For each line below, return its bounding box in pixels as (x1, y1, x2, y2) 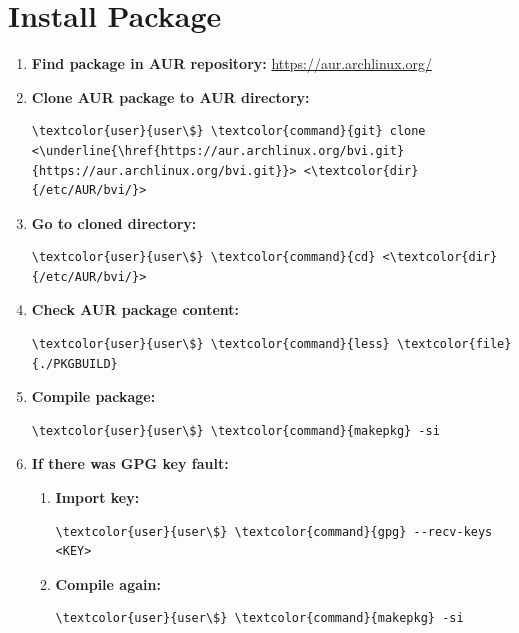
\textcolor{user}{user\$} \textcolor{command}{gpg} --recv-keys (55, 524, 493, 539)
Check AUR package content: (31, 299, 240, 320)
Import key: (55, 487, 140, 508)
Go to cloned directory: (31, 212, 197, 233)
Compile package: (31, 386, 156, 407)
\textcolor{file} (396, 337, 512, 352)
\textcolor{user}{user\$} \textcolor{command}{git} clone (31, 124, 426, 139)
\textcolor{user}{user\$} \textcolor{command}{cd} (31, 250, 376, 265)
